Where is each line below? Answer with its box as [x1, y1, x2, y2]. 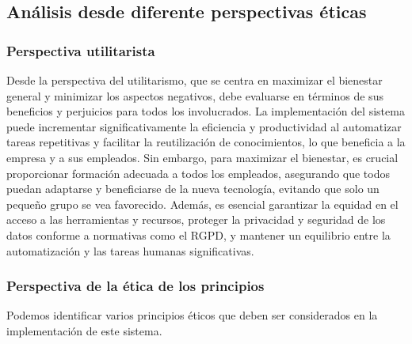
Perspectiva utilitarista [6, 40, 155, 60]
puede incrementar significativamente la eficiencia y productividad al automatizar [6, 118, 402, 134]
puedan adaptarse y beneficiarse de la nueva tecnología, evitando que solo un [6, 180, 380, 197]
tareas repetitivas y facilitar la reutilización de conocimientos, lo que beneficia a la [6, 134, 406, 150]
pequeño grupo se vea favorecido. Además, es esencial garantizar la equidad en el [6, 195, 399, 212]
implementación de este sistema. [6, 322, 162, 338]
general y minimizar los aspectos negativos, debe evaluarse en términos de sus [6, 87, 383, 104]
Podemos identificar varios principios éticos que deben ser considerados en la [6, 307, 378, 323]
